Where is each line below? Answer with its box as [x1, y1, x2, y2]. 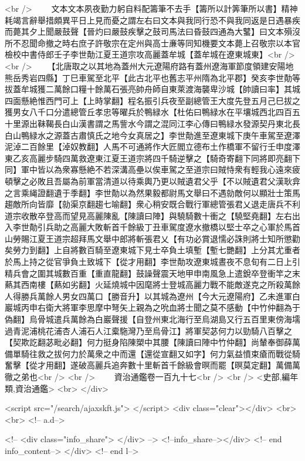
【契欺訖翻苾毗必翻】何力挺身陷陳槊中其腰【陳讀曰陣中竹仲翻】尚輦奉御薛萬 [5, 336, 300, 348]
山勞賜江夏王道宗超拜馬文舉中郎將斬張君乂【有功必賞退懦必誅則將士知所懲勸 [5, 232, 300, 244]
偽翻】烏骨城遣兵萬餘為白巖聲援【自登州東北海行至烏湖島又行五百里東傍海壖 [5, 313, 300, 325]
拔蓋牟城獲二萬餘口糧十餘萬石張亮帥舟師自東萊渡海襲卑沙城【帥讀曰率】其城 [5, 83, 300, 95]
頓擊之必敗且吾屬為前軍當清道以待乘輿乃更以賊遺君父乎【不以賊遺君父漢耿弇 [5, 174, 300, 187]
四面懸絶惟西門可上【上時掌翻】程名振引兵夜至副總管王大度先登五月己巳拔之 [5, 94, 300, 106]
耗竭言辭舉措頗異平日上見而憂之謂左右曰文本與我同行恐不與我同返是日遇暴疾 [5, 14, 300, 26]
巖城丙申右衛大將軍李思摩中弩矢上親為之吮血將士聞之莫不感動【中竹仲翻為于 [5, 301, 300, 314]
